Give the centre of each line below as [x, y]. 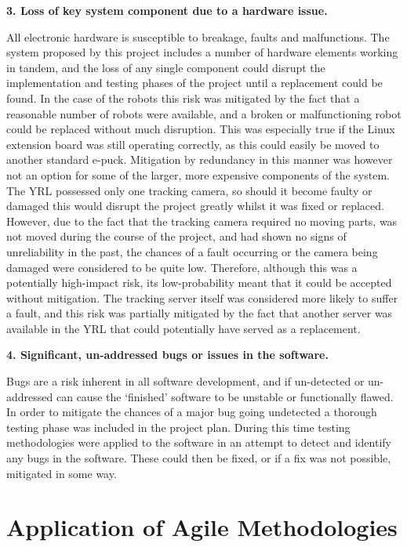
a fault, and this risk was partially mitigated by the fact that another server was [200, 313]
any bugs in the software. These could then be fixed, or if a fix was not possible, [199, 458]
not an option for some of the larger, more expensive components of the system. [198, 174]
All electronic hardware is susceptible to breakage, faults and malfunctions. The [198, 36]
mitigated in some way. [62, 473]
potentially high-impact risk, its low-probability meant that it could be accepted [199, 283]
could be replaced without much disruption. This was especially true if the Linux [201, 129]
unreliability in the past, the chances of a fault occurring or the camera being [192, 251]
